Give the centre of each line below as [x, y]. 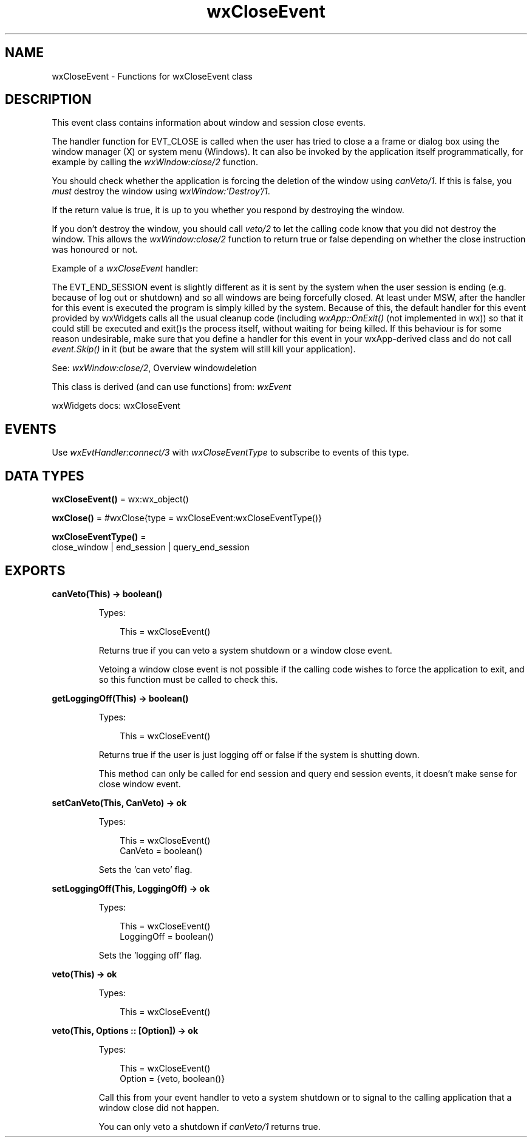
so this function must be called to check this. [188, 679]
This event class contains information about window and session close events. [209, 123]
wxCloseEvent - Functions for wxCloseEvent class [152, 76]
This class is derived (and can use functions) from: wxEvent [172, 387]
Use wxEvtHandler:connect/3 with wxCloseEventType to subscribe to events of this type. [230, 453]
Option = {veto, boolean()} [172, 1078]
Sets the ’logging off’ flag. [150, 955]
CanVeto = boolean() [161, 850]
